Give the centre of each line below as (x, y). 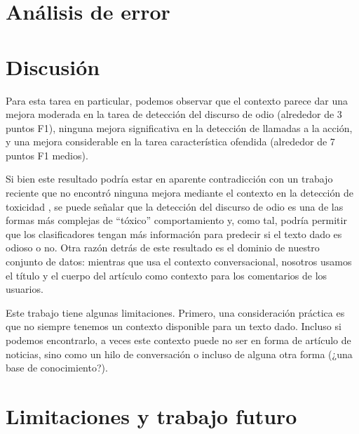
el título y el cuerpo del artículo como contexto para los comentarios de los (167, 275)
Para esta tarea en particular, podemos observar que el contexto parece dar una (177, 100)
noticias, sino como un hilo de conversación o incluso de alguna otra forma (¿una (179, 354)
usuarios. (25, 289)
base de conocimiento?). (57, 368)
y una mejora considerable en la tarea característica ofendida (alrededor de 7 (170, 142)
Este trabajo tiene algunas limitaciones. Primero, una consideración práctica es (175, 312)
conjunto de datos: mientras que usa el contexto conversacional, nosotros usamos (179, 262)
